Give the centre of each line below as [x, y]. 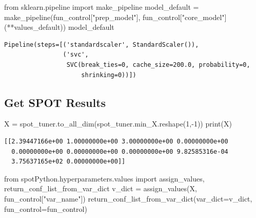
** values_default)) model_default [61, 27]
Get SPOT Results [55, 102]
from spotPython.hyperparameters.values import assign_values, [104, 178]
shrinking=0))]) [109, 75]
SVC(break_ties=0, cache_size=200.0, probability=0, [158, 65]
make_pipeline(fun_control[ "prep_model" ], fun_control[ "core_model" [114, 17]
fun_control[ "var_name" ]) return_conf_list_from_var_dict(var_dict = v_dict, [128, 198]
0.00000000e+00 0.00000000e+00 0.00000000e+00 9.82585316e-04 [120, 151]
